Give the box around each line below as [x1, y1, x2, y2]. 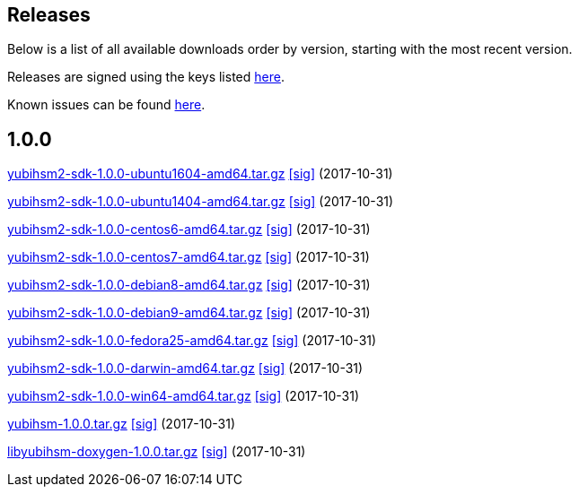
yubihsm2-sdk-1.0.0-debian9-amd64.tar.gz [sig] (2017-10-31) [7, 305, 371, 321]
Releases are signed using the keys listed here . [7, 69, 285, 85]
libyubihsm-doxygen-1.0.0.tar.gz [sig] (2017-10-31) [7, 444, 306, 460]
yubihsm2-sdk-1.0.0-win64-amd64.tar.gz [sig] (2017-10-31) [7, 388, 360, 404]
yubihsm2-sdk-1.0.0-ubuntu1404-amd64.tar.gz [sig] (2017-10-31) [7, 194, 394, 210]
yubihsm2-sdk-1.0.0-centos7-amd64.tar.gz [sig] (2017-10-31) [7, 249, 370, 265]
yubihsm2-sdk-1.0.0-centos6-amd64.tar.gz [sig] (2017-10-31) [7, 221, 371, 238]
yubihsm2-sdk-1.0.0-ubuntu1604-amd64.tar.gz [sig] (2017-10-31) [7, 166, 393, 182]
